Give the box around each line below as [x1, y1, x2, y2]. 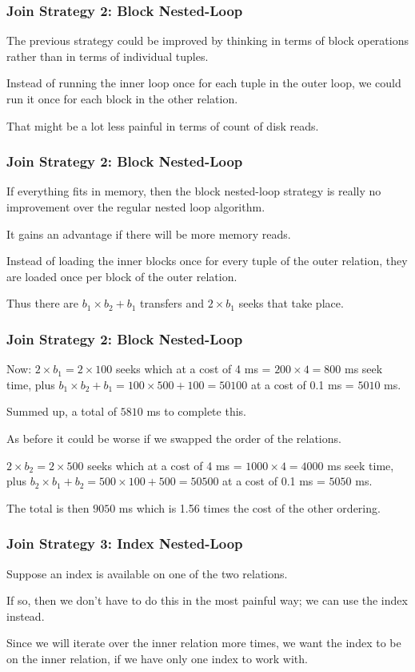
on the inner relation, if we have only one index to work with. [6, 650, 308, 666]
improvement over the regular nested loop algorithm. [6, 199, 265, 215]
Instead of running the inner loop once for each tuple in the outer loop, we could [6, 74, 401, 91]
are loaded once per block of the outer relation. [6, 268, 237, 284]
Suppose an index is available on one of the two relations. [6, 565, 288, 581]
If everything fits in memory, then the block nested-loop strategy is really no [6, 183, 381, 199]
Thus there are [6, 295, 78, 312]
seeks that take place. [238, 295, 344, 312]
